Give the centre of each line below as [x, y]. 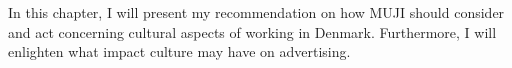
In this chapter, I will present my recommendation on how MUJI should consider [256, 12]
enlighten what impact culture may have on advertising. [179, 51]
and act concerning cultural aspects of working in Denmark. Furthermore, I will [252, 31]
